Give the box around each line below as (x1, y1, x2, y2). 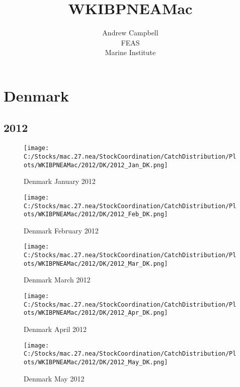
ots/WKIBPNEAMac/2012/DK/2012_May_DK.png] (24, 358, 168, 366)
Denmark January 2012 (24, 176, 96, 186)
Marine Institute (105, 47, 156, 58)
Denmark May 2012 (24, 373, 85, 383)
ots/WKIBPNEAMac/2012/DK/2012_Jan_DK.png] (24, 161, 168, 169)
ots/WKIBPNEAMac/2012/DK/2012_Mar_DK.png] (24, 260, 168, 267)
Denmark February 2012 (24, 225, 99, 235)
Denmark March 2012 (24, 274, 91, 285)
